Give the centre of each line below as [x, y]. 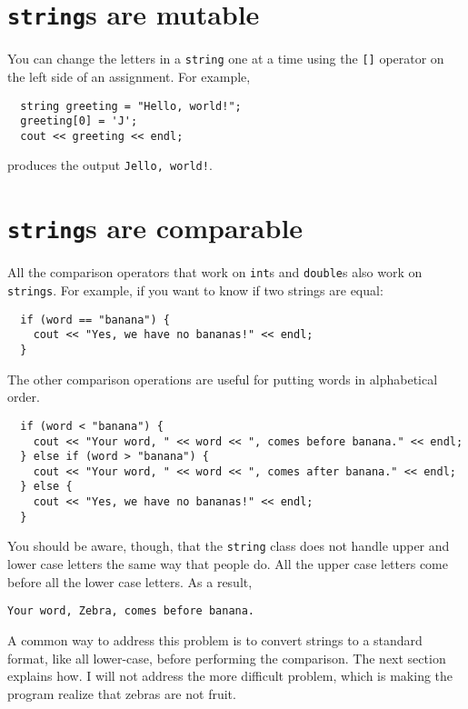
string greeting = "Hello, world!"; [131, 106]
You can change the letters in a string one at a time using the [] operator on [226, 59]
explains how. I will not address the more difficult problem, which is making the [230, 676]
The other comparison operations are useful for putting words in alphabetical [223, 379]
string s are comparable [155, 228]
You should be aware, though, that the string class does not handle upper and [229, 546]
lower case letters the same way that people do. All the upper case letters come [228, 564]
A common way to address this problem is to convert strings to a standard [215, 639]
